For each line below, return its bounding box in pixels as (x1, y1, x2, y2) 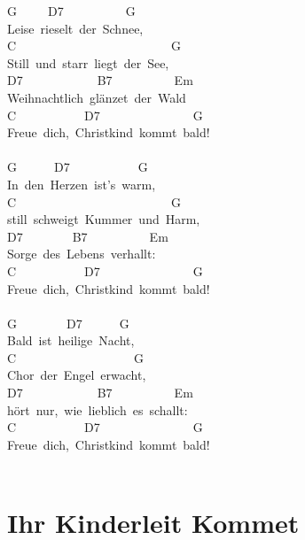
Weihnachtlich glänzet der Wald (7, 88, 186, 106)
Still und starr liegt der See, (7, 53, 169, 72)
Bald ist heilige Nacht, (7, 331, 135, 350)
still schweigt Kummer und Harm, (7, 210, 200, 228)
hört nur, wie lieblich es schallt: (7, 400, 188, 419)
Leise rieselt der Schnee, (7, 19, 144, 37)
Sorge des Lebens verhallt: (7, 244, 156, 263)
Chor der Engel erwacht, (7, 366, 146, 384)
